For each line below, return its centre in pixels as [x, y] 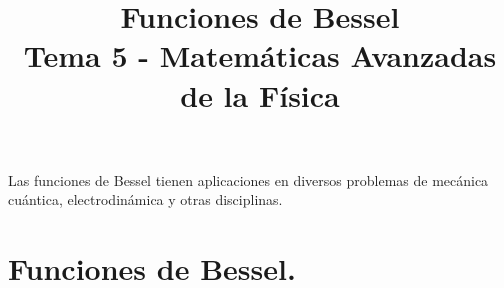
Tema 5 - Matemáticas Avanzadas [260, 55]
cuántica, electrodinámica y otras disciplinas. [145, 199]
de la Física [260, 94]
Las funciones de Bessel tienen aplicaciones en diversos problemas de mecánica [248, 179]
